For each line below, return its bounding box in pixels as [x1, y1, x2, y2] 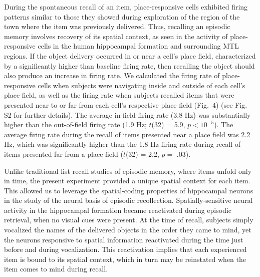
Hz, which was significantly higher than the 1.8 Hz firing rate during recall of [4, 139, 241, 149]
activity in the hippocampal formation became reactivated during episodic [4, 204, 232, 215]
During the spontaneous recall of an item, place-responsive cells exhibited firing [4, 2, 248, 12]
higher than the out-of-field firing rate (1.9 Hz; [4, 119, 147, 130]
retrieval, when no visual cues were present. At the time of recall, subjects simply [4, 214, 253, 225]
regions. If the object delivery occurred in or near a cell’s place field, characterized [4, 50, 256, 61]
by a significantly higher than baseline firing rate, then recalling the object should [4, 60, 255, 71]
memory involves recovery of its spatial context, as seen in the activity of [4, 31, 228, 41]
